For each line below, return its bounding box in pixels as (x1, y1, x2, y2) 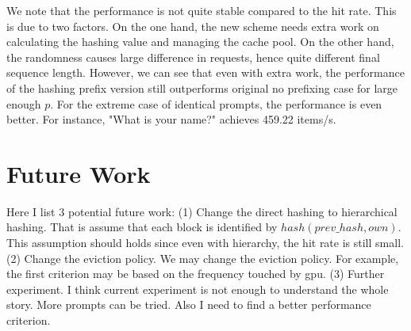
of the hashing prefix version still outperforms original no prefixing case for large (6, 79, 398, 96)
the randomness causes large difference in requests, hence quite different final (6, 48, 380, 65)
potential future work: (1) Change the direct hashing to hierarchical (67, 203, 398, 219)
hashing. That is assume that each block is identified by (6, 219, 278, 235)
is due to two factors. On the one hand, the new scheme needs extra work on (6, 17, 379, 34)
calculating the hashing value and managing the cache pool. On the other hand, (6, 33, 394, 50)
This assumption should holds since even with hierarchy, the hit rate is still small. (6, 234, 404, 251)
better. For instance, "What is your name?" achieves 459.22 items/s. (6, 111, 336, 127)
